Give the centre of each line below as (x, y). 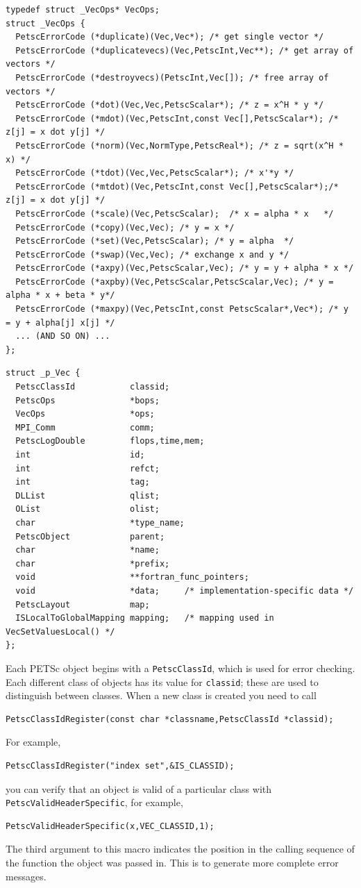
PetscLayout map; (83, 604)
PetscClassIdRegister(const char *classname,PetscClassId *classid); (170, 719)
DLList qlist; (87, 495)
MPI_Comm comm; (85, 427)
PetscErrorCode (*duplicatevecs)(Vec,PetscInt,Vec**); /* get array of (185, 50)
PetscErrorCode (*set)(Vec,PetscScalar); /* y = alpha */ (155, 241)
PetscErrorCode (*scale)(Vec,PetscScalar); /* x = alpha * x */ (175, 213)
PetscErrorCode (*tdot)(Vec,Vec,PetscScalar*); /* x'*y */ (155, 173)
